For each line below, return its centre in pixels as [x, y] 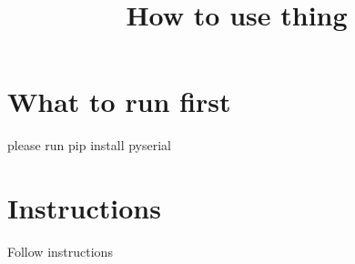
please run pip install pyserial [89, 145]
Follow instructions [60, 252]
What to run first [119, 102]
